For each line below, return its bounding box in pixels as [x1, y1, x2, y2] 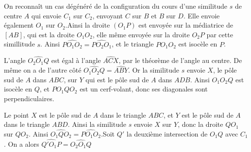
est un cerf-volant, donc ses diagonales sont [80, 84, 208, 94]
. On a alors [4, 138, 39, 149]
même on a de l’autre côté [4, 65, 82, 75]
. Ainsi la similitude [67, 119, 126, 129]
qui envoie [31, 10, 62, 20]
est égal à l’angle [51, 55, 101, 65]
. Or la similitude [128, 65, 180, 75]
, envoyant [92, 10, 123, 20]
